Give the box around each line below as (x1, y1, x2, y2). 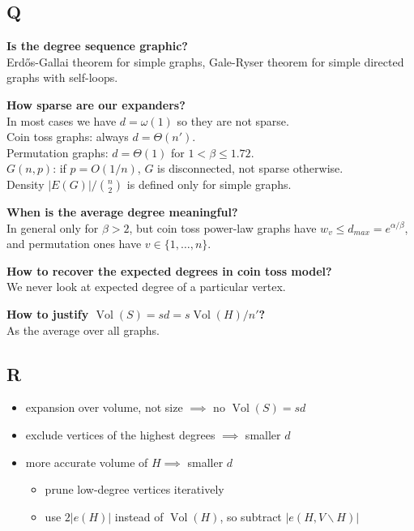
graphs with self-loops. (6, 69, 118, 86)
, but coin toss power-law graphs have (129, 219, 317, 236)
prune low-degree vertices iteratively (45, 481, 224, 498)
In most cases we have (6, 112, 117, 129)
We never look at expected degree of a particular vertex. (6, 278, 286, 295)
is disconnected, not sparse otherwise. (157, 160, 344, 177)
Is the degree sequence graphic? (6, 37, 188, 54)
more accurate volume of (25, 453, 148, 470)
